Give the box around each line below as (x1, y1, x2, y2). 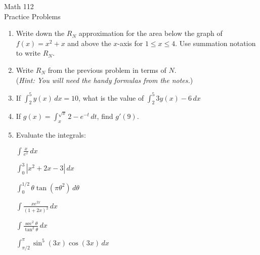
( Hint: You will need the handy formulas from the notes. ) (16, 74, 193, 85)
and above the (67, 37, 111, 48)
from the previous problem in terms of (48, 64, 166, 75)
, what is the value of (78, 92, 144, 103)
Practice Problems (4, 11, 61, 21)
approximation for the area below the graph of (78, 28, 223, 38)
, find (97, 111, 113, 121)
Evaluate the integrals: (16, 130, 86, 140)
